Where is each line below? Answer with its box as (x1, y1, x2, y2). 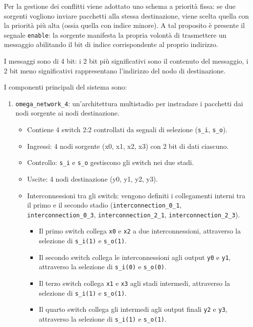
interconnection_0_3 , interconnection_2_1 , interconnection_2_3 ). (27, 209, 240, 219)
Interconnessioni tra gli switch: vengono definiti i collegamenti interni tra (27, 190, 246, 200)
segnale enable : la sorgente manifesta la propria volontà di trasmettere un (4, 29, 227, 40)
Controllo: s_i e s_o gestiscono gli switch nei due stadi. (27, 157, 194, 167)
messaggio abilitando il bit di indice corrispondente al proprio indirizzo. (4, 39, 218, 49)
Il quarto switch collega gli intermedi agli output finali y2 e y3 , (39, 304, 228, 314)
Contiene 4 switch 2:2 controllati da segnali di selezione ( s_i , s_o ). (27, 124, 228, 135)
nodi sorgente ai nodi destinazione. (15, 108, 119, 118)
